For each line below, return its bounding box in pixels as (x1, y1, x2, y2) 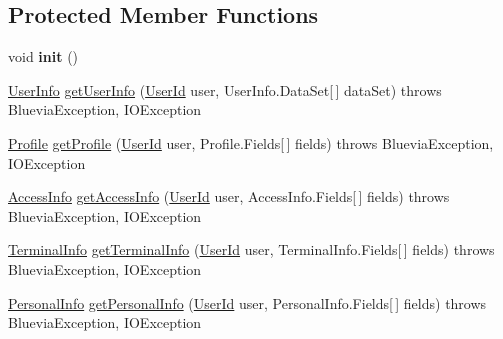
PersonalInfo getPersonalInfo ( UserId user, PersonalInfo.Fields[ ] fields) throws (8, 292, 487, 313)
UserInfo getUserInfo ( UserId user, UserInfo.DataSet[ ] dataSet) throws (8, 79, 442, 100)
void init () (8, 46, 79, 67)
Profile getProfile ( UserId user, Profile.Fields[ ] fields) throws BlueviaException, (8, 132, 494, 153)
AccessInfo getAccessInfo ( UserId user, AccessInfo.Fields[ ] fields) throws (8, 186, 450, 207)
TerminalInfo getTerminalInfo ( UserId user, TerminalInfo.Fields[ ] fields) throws (8, 239, 495, 260)
